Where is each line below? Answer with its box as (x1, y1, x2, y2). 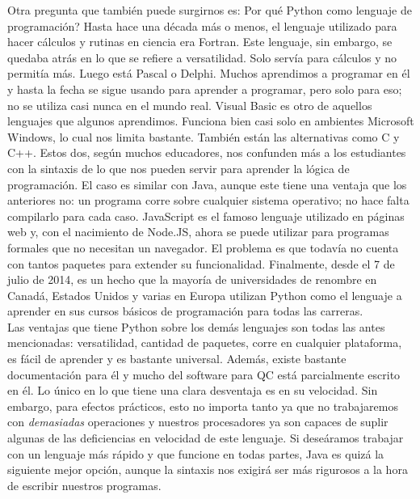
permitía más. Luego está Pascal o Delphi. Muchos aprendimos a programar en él (7, 65, 410, 82)
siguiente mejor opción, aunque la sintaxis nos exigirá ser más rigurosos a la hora (7, 461, 408, 478)
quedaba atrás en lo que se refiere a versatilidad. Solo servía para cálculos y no (7, 49, 397, 66)
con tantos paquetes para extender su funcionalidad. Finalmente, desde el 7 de (7, 255, 395, 272)
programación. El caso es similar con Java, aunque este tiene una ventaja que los (7, 175, 407, 192)
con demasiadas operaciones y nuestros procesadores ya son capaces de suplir (7, 413, 388, 430)
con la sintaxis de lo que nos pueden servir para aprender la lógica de (7, 159, 350, 176)
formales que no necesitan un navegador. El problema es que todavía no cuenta (7, 239, 399, 256)
